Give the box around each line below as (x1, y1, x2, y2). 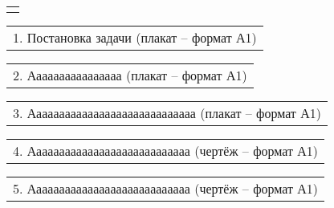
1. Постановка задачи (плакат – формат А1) (13, 28, 257, 47)
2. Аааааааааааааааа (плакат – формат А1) (13, 66, 247, 84)
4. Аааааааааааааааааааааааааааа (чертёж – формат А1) (13, 141, 319, 160)
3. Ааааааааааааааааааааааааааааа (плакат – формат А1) (13, 104, 321, 122)
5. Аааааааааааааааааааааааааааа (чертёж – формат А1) (13, 179, 319, 198)
